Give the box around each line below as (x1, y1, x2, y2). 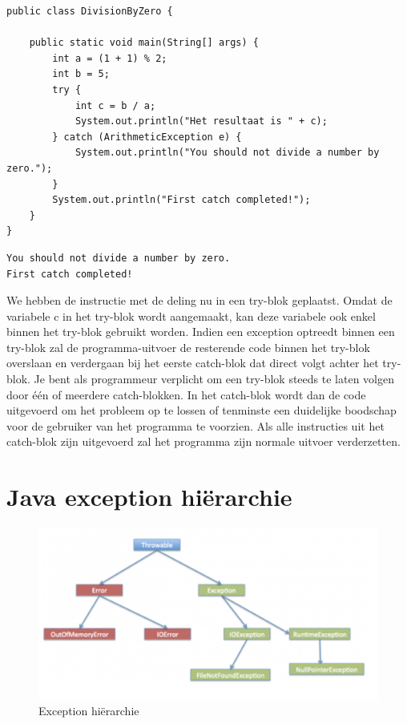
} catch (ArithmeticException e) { (52, 131, 242, 143)
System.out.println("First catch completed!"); (52, 194, 311, 206)
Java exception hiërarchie (6, 480, 292, 513)
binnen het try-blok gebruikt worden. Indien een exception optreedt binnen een (6, 323, 395, 340)
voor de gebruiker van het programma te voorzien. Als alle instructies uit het (6, 417, 385, 434)
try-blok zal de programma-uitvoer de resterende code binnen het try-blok (6, 338, 370, 355)
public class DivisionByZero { (6, 6, 173, 17)
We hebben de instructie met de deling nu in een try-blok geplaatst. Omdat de (6, 292, 393, 309)
